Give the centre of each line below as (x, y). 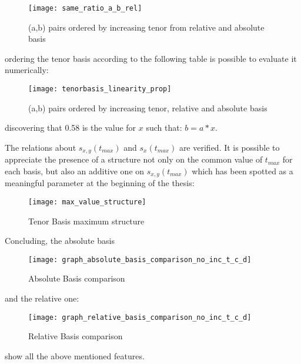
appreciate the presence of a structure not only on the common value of (134, 159)
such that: (164, 128)
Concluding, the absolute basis (60, 241)
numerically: (27, 70)
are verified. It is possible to (229, 147)
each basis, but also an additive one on (75, 171)
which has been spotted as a (243, 171)
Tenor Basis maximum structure (86, 221)
